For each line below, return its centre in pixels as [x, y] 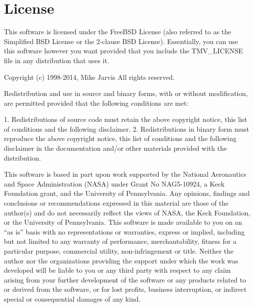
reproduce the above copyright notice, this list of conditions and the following [120, 138]
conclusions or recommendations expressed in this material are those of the [116, 203]
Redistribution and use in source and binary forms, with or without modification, [126, 93]
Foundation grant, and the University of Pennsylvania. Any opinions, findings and [127, 193]
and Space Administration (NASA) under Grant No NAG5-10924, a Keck [114, 183]
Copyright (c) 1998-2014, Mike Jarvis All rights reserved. [89, 77]
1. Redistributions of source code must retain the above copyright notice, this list [126, 119]
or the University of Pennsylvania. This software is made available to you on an [123, 222]
